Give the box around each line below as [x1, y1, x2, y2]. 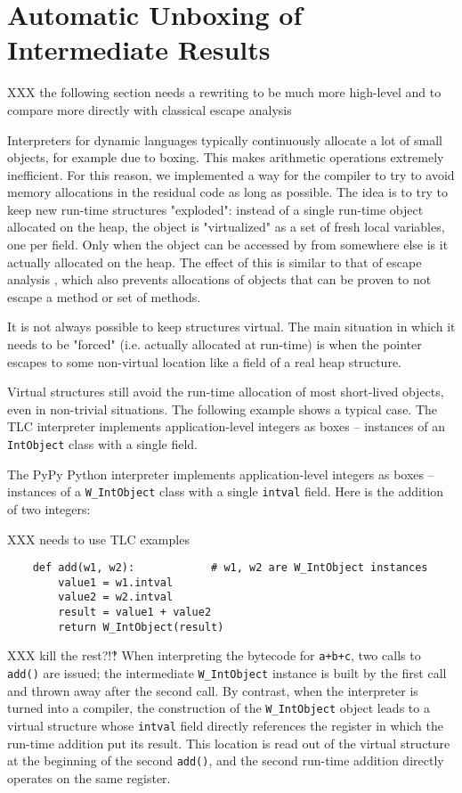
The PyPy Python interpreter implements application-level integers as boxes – [7, 464, 434, 483]
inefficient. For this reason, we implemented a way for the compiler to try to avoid [7, 165, 455, 184]
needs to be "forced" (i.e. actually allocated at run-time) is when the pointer [7, 335, 422, 354]
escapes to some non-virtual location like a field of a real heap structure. [7, 352, 402, 371]
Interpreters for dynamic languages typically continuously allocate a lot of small [7, 130, 442, 149]
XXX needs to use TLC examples [7, 529, 190, 548]
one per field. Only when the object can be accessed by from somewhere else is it [7, 235, 449, 254]
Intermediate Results [7, 31, 271, 68]
